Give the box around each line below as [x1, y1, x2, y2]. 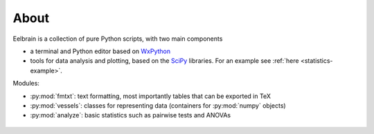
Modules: [12, 79, 39, 88]
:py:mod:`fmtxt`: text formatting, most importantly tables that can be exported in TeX [30, 92, 271, 100]
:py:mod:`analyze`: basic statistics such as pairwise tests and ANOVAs [30, 111, 231, 119]
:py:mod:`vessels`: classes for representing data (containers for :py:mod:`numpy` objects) [30, 101, 287, 110]
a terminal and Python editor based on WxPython [30, 47, 171, 55]
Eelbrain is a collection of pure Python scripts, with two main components [12, 35, 223, 43]
